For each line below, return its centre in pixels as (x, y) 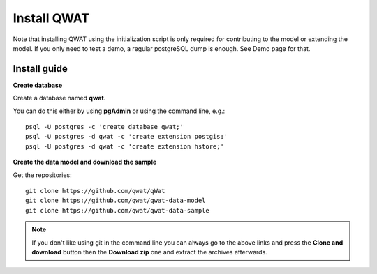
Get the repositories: (43, 175)
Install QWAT (51, 18)
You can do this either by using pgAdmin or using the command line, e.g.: (119, 111)
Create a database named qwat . (59, 98)
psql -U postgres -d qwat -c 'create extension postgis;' (127, 137)
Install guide (40, 69)
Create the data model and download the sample (85, 162)
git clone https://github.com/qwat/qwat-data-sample (117, 210)
